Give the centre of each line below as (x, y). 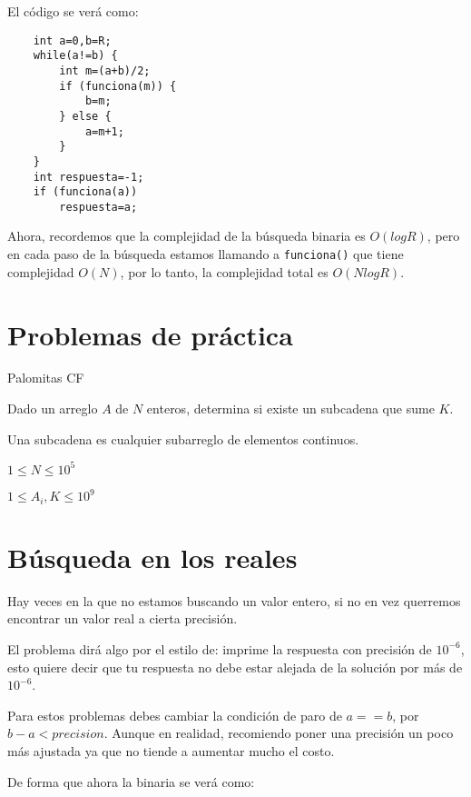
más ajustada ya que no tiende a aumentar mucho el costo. (171, 750)
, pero (443, 236)
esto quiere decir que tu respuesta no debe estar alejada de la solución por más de (235, 667)
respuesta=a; (98, 207)
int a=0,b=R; (72, 40)
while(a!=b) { (75, 56)
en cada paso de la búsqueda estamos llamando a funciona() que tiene (206, 254)
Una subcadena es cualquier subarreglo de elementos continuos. (183, 438)
